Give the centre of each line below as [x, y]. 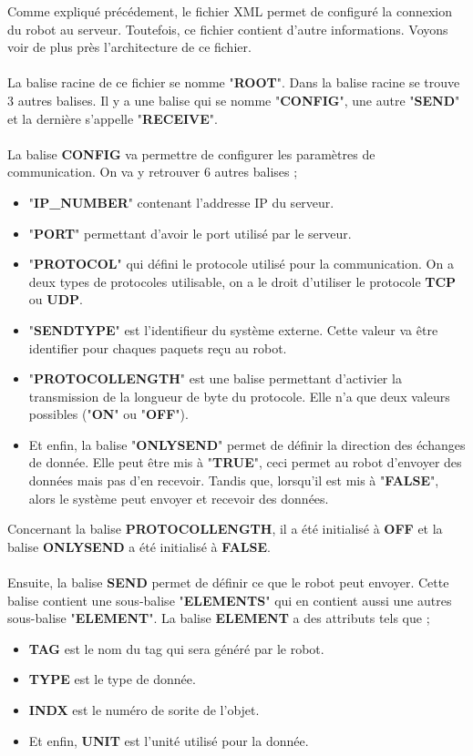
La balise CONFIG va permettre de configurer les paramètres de [191, 153]
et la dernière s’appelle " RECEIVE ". [113, 118]
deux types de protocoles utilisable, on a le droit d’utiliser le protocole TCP [242, 281]
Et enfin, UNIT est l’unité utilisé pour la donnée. [169, 740]
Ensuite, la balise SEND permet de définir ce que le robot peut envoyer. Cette [228, 582]
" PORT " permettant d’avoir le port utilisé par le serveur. [190, 233]
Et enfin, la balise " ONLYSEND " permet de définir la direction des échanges [247, 444]
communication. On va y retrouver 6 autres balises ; [153, 172]
